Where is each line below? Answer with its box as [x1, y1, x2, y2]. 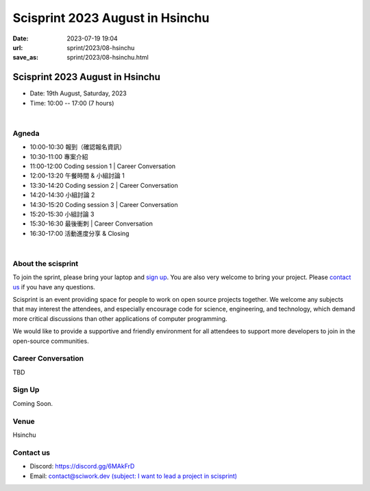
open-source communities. [12, 337, 89, 345]
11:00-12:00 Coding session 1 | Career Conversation [29, 162, 176, 170]
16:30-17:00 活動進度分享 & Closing [29, 229, 129, 237]
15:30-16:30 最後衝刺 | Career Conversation [29, 219, 153, 228]
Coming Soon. [12, 399, 53, 407]
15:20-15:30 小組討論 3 [29, 210, 95, 218]
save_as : [12, 53, 39, 62]
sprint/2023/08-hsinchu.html [66, 53, 149, 62]
